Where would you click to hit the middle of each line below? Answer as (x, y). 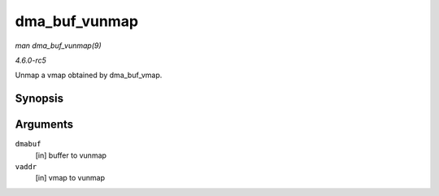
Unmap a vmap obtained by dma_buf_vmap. (89, 75)
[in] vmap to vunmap (70, 178)
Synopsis (39, 99)
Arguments (44, 125)
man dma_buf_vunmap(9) (58, 46)
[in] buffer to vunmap (71, 155)
